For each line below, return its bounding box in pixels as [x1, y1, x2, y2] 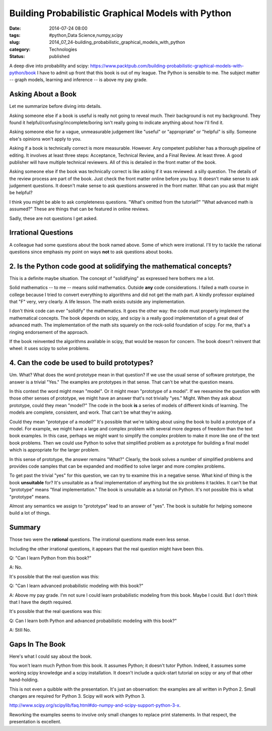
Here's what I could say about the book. [9, 653, 92, 659]
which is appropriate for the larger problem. [9, 447, 100, 453]
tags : [9, 32, 21, 38]
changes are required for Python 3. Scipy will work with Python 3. [9, 693, 146, 699]
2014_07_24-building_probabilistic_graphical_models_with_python [49, 39, 185, 45]
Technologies [49, 46, 78, 52]
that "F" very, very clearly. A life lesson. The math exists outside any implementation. [9, 299, 186, 305]
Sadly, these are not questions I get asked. [9, 215, 98, 221]
